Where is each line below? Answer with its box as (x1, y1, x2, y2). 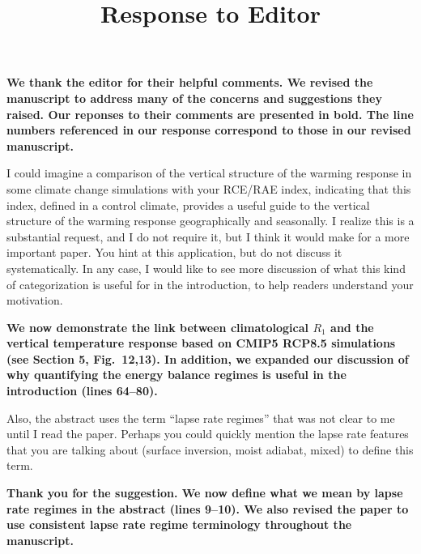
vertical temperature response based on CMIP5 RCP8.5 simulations (6, 335, 396, 352)
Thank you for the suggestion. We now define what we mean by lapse (6, 484, 403, 501)
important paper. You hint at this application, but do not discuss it (6, 244, 342, 261)
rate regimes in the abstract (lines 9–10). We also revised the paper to (6, 500, 409, 517)
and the (330, 318, 374, 335)
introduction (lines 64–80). (6, 382, 158, 399)
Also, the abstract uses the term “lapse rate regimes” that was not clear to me (6, 409, 395, 426)
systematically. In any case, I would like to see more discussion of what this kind (6, 259, 406, 276)
